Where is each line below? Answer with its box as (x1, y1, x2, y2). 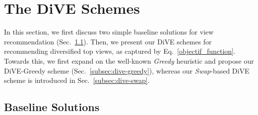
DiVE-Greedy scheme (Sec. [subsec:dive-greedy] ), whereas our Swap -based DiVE (4, 65, 250, 76)
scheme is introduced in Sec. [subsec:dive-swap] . (4, 75, 150, 85)
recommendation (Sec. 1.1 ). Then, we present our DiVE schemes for (4, 36, 212, 46)
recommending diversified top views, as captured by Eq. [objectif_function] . (4, 46, 236, 56)
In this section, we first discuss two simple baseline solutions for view (4, 27, 214, 37)
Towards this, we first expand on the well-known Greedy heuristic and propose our (4, 55, 254, 66)
